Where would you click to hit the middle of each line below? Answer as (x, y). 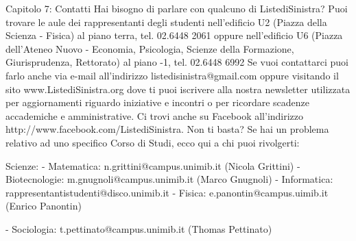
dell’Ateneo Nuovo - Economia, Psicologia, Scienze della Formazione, (150, 48)
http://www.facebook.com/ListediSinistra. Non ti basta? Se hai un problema (167, 129)
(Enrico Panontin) (44, 206)
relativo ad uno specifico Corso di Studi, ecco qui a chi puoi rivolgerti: (153, 142)
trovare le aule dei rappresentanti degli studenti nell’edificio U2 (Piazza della (166, 22)
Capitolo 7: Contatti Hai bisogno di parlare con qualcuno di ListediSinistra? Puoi (177, 8)
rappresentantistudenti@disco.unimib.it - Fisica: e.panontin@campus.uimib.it (167, 192)
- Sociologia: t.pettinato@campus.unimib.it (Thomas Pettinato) (139, 228)
